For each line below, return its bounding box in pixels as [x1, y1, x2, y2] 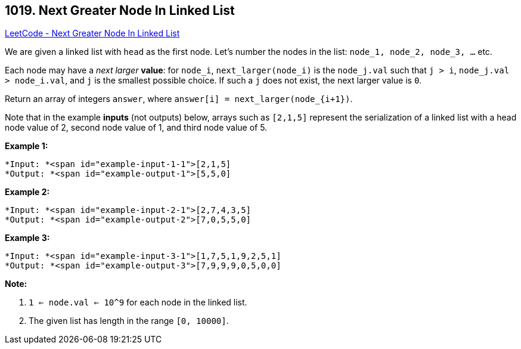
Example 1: [5, 141, 48, 152]
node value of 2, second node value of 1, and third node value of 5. [5, 122, 268, 133]
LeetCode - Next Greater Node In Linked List [5, 28, 180, 39]
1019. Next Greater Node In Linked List [5, 3, 235, 18]
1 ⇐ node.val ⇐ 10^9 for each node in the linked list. [29, 297, 247, 308]
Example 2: [5, 187, 50, 197]
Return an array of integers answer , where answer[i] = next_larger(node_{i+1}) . [5, 94, 353, 104]
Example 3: [5, 233, 50, 243]
